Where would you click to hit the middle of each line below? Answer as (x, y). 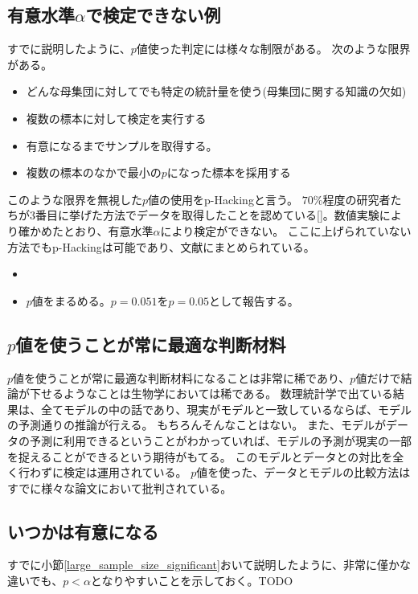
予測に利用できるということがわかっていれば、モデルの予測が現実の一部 (221, 440)
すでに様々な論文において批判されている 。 (120, 487)
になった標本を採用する (229, 172)
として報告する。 (254, 300)
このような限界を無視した (75, 199)
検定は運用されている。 (125, 472)
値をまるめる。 (71, 300)
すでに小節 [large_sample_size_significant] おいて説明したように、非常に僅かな (209, 565)
